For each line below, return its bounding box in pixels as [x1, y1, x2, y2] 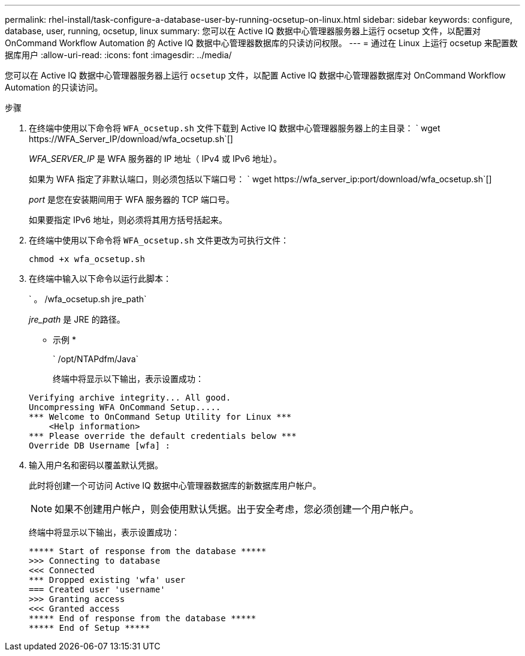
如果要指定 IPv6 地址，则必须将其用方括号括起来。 [29, 215, 228, 225]
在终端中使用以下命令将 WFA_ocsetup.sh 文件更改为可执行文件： [29, 235, 289, 245]
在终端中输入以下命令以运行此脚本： [29, 273, 171, 284]
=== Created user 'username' [29, 585, 165, 594]
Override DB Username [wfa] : [29, 441, 171, 450]
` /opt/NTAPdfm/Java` [53, 354, 139, 364]
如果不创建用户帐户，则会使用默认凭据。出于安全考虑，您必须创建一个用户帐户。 [55, 503, 420, 515]
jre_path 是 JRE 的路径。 [29, 314, 125, 324]
